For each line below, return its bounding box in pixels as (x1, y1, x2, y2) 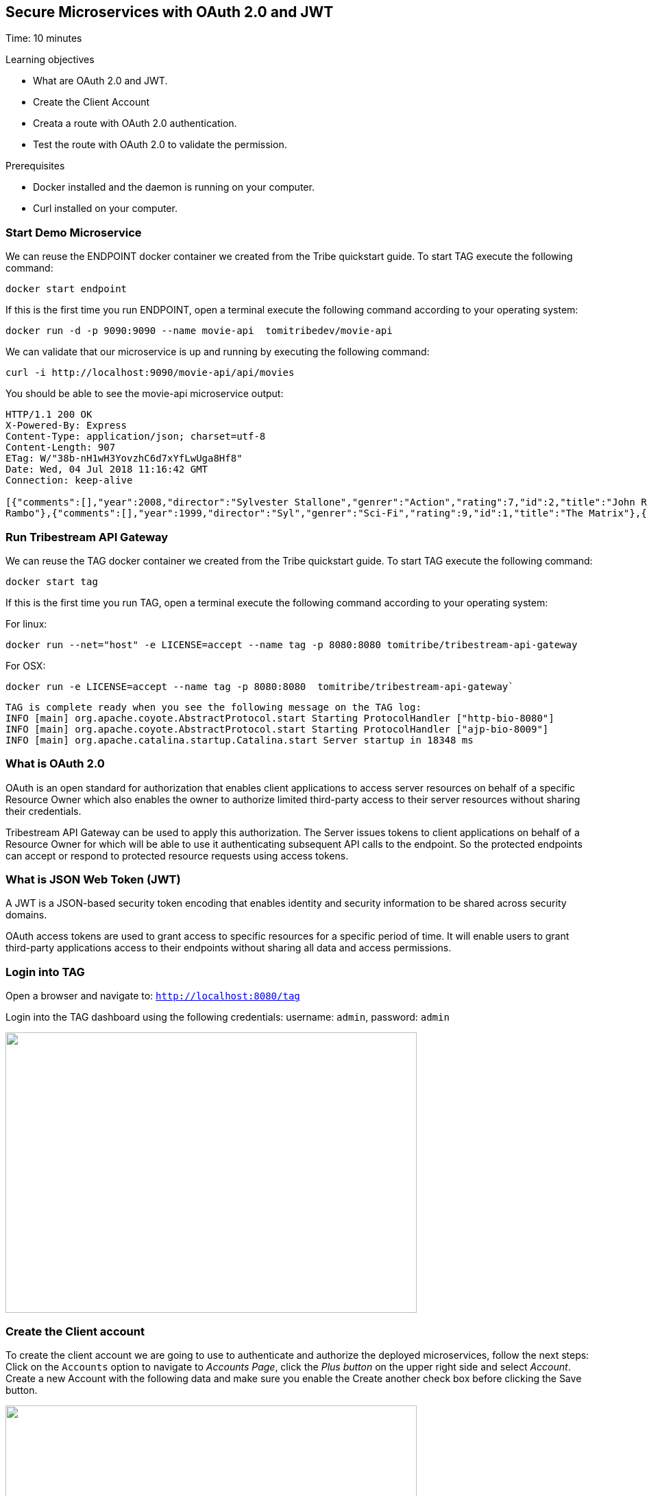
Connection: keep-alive (5, 475, 133, 486)
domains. (5, 909, 47, 921)
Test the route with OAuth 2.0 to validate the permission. (33, 139, 287, 151)
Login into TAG (5, 964, 85, 979)
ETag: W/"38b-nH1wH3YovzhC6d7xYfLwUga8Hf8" (5, 453, 243, 464)
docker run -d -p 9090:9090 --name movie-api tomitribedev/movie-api (5, 325, 393, 337)
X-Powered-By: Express (5, 420, 127, 431)
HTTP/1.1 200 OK (5, 409, 93, 420)
